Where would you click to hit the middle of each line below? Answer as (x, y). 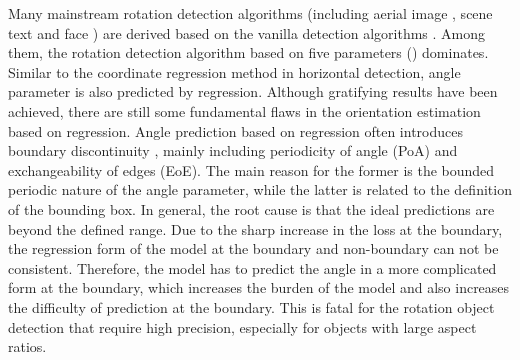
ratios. (27, 346)
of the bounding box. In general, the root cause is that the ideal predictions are (251, 208)
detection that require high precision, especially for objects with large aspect (242, 326)
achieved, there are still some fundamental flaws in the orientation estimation (244, 110)
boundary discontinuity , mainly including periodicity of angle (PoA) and (233, 150)
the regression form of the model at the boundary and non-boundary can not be (253, 248)
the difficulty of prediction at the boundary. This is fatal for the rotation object (251, 306)
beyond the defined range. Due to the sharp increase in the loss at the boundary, (255, 228)
